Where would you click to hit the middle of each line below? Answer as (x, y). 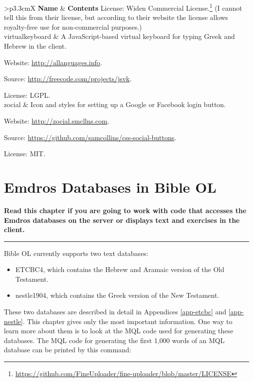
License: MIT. (25, 154)
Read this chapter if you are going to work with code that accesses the (125, 210)
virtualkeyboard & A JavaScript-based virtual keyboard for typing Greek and (119, 36)
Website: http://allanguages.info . (53, 62)
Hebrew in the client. (35, 46)
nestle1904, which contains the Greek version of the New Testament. (117, 295)
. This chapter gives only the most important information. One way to (127, 321)
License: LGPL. (27, 95)
